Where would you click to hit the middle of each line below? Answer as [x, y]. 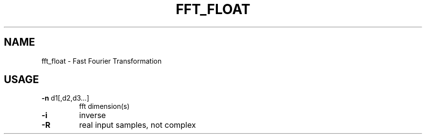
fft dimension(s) [104, 106]
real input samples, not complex [137, 125]
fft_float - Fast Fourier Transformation [102, 61]
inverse [92, 115]
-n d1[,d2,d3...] [65, 98]
